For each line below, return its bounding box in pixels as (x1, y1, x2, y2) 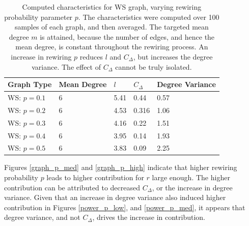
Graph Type (8, 79, 52, 90)
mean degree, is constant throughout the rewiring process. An (15, 41, 208, 52)
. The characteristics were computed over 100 (78, 11, 219, 22)
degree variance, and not (4, 212, 80, 222)
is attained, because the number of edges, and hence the (40, 31, 215, 42)
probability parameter (4, 11, 73, 22)
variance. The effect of (32, 61, 101, 72)
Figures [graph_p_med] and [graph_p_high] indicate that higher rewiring (4, 162, 237, 173)
